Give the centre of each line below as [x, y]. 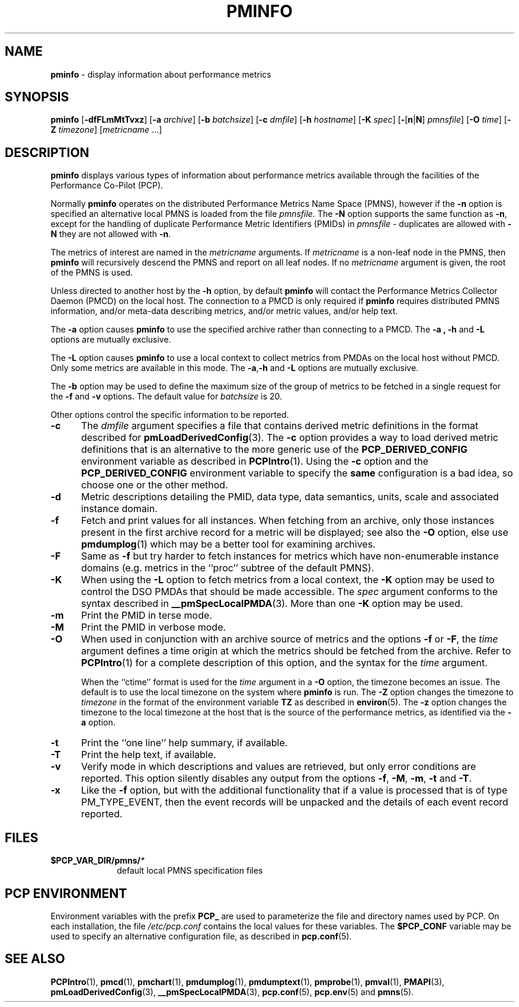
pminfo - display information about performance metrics [161, 74]
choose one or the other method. [154, 485]
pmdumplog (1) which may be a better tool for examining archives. [228, 544]
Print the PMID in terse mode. [146, 616]
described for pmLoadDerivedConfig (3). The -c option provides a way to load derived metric [289, 438]
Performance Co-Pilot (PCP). [107, 186]
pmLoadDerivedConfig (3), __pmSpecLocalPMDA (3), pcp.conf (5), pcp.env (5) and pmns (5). [232, 992]
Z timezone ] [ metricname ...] [106, 130]
